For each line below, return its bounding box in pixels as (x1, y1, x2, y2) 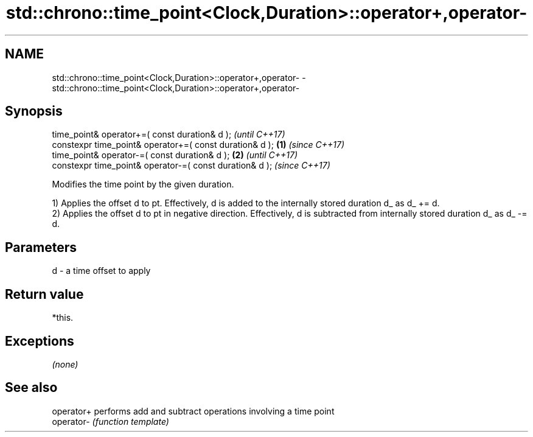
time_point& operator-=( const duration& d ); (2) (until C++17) (52, 150, 298, 161)
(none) (52, 358, 78, 369)
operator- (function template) (52, 416, 169, 427)
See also (5, 380, 58, 396)
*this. (52, 312, 74, 323)
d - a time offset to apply (52, 265, 151, 276)
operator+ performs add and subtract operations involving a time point (52, 405, 335, 416)
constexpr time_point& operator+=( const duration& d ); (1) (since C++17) (52, 139, 345, 150)
